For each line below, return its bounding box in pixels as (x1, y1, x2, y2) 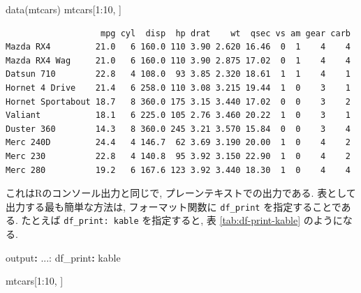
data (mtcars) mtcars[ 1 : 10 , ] (6, 2, 121, 16)
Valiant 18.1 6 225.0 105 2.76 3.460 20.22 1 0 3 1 (6, 110, 351, 121)
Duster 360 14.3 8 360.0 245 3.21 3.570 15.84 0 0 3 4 (6, 123, 351, 134)
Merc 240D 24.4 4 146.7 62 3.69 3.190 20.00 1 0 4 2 (6, 137, 351, 148)
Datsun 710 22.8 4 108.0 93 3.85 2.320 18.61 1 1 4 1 (6, 69, 351, 80)
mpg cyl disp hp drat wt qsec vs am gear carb (101, 28, 351, 38)
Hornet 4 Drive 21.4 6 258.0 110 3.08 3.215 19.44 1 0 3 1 (6, 82, 351, 93)
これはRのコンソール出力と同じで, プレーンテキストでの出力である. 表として (6, 186, 356, 200)
